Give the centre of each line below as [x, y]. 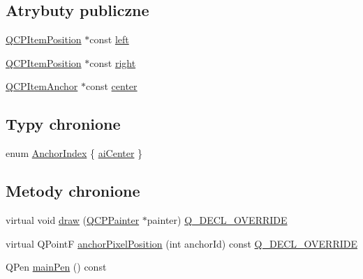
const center [111, 86]
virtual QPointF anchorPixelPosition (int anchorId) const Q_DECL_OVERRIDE [181, 243]
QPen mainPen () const [56, 267]
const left [109, 39]
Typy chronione [63, 124]
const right [113, 62]
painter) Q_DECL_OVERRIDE [217, 219]
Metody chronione [73, 191]
